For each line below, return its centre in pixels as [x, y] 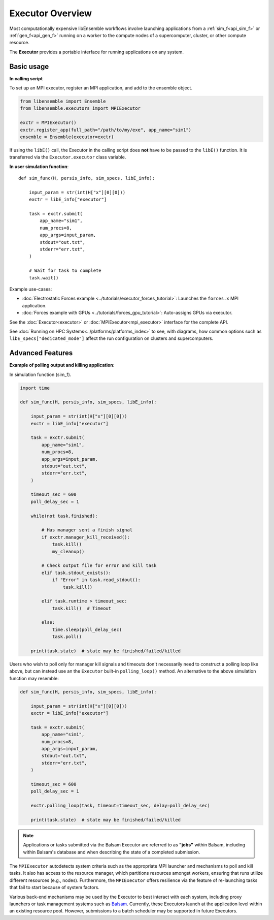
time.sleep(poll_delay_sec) [87, 629]
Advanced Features [41, 353]
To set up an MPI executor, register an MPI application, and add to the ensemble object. [101, 88]
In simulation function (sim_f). [40, 374]
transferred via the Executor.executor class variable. [68, 157]
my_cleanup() [68, 551]
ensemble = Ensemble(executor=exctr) [67, 137]
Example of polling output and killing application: [62, 365]
